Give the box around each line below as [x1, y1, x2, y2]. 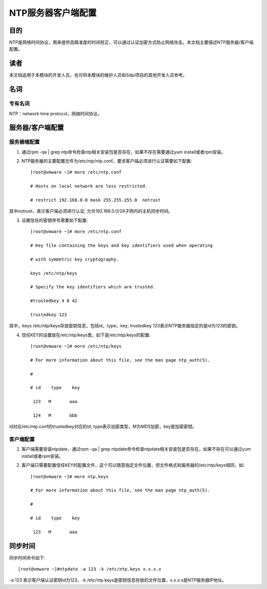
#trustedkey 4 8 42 [30, 298, 78, 304]
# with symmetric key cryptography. [30, 256, 119, 262]
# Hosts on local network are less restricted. [30, 183, 148, 189]
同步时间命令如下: [9, 554, 45, 561]
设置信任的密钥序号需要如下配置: [21, 217, 89, 223]
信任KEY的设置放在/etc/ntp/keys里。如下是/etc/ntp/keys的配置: [21, 332, 151, 338]
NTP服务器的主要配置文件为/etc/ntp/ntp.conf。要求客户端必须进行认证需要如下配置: [21, 158, 192, 164]
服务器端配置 [9, 138, 40, 145]
